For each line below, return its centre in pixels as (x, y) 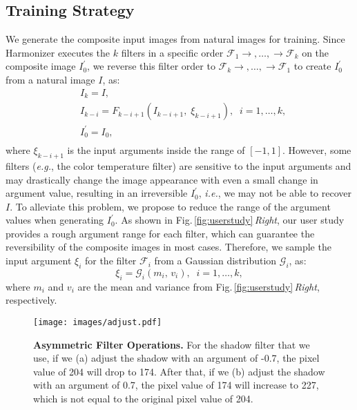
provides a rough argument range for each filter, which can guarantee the (160, 233)
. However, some (317, 150)
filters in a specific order (172, 52)
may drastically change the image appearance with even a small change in (162, 179)
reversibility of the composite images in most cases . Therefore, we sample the (168, 247)
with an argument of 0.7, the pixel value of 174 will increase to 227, (176, 385)
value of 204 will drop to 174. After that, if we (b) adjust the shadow (179, 371)
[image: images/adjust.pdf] (98, 322)
